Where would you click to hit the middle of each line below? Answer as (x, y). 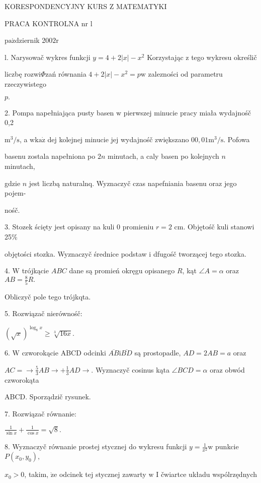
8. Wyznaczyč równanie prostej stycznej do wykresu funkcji (96, 446)
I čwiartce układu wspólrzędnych (207, 474)
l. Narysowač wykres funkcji (48, 57)
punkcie (227, 446)
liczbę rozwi (23, 74)
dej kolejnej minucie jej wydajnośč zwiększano (118, 139)
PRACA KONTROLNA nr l (49, 23)
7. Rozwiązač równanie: (40, 413)
